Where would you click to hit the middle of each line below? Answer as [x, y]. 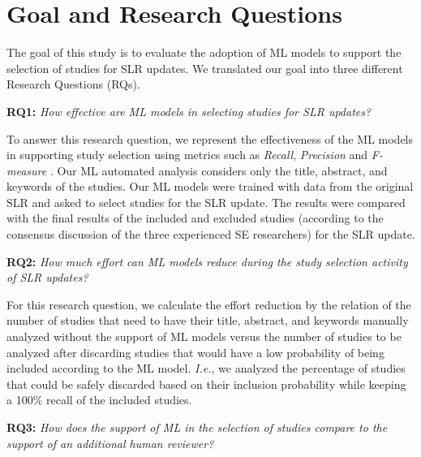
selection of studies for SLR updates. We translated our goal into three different [205, 68]
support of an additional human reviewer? [110, 443]
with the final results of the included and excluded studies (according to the [195, 218]
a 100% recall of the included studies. [99, 400]
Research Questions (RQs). [73, 84]
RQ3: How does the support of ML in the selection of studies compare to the [197, 427]
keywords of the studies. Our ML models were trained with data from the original [210, 186]
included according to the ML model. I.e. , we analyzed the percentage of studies [206, 368]
